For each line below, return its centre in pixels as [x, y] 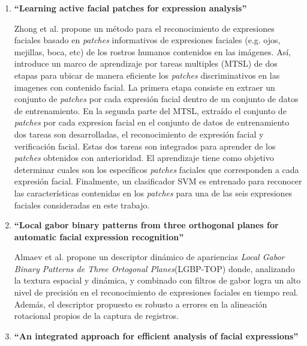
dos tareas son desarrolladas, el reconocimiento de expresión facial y [139, 134]
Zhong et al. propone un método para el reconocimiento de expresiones [144, 28]
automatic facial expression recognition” [99, 236]
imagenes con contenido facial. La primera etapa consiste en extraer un [145, 87]
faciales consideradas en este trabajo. [82, 205]
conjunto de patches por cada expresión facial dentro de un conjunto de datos [156, 99]
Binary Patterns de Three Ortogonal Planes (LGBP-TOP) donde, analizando [154, 268]
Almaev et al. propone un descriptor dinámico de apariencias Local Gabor [149, 257]
